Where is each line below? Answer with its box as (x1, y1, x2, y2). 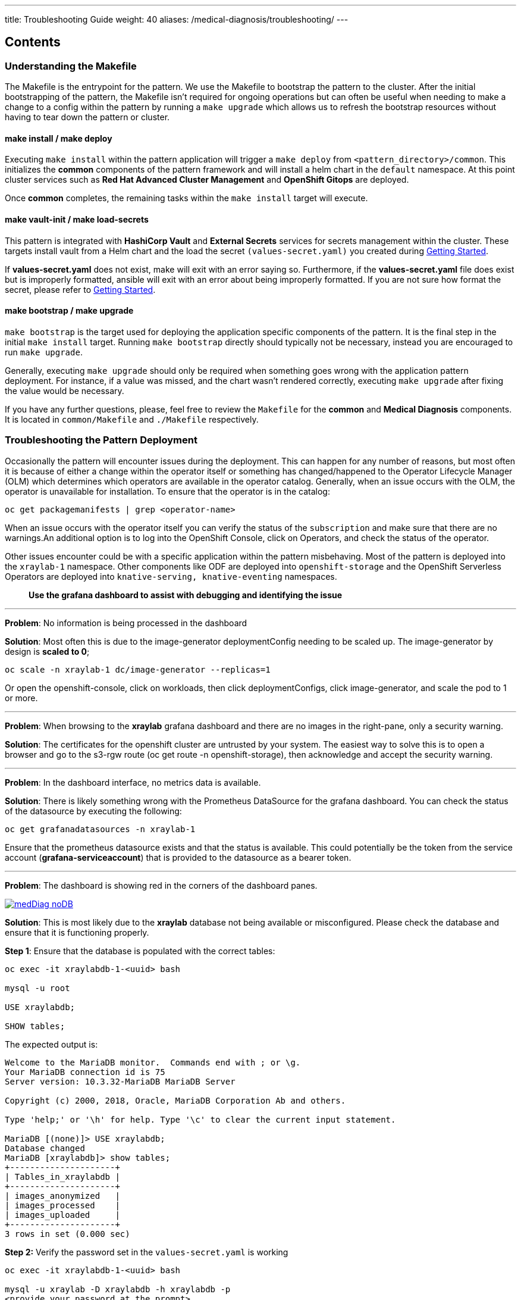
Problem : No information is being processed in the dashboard (5, 617, 247, 628)
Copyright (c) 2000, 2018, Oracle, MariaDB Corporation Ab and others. (5, 1095, 346, 1105)
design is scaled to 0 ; (5, 646, 90, 657)
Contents (5, 35, 61, 50)
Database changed (5, 1143, 85, 1153)
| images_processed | (5, 1200, 120, 1210)
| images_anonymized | (5, 1190, 120, 1201)
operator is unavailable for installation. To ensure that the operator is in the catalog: (5, 486, 330, 496)
